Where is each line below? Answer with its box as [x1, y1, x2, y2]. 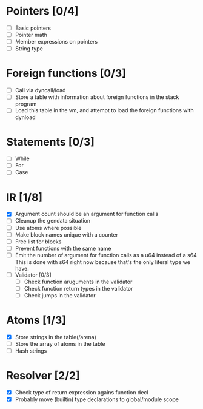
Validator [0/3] [15, 271, 52, 279]
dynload [15, 113, 36, 121]
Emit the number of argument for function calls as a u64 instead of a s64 [15, 251, 197, 259]
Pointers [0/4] [6, 4, 79, 18]
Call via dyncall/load [15, 87, 66, 94]
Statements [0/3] [6, 135, 95, 149]
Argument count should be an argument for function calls [15, 211, 159, 218]
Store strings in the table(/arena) [15, 334, 97, 340]
